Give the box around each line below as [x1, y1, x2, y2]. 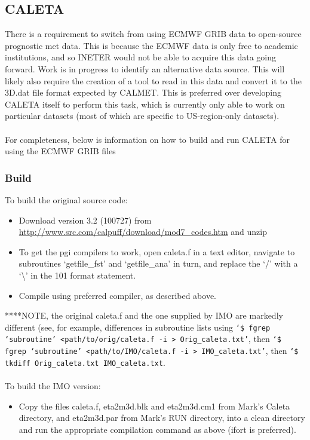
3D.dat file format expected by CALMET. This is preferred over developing [5, 86, 281, 99]
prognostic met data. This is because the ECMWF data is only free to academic [5, 39, 298, 51]
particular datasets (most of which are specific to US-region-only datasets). [5, 109, 280, 122]
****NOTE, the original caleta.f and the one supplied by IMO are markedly [5, 309, 283, 322]
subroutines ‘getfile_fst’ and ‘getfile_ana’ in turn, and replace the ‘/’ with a [19, 257, 298, 270]
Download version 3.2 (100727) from [19, 213, 152, 226]
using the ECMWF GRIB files [5, 145, 116, 157]
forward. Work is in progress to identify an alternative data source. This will [5, 62, 285, 75]
